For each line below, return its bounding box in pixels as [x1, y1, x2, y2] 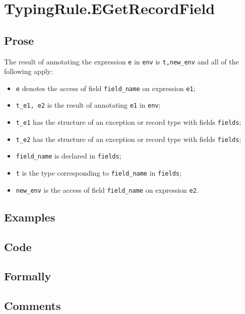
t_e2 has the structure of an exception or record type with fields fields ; [16, 133, 241, 144]
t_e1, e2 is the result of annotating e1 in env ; [16, 100, 161, 110]
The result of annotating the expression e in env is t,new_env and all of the [4, 56, 239, 66]
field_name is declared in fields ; [16, 150, 121, 161]
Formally [4, 268, 51, 284]
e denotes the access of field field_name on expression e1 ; [16, 83, 196, 93]
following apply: [4, 66, 53, 76]
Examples [4, 209, 55, 224]
